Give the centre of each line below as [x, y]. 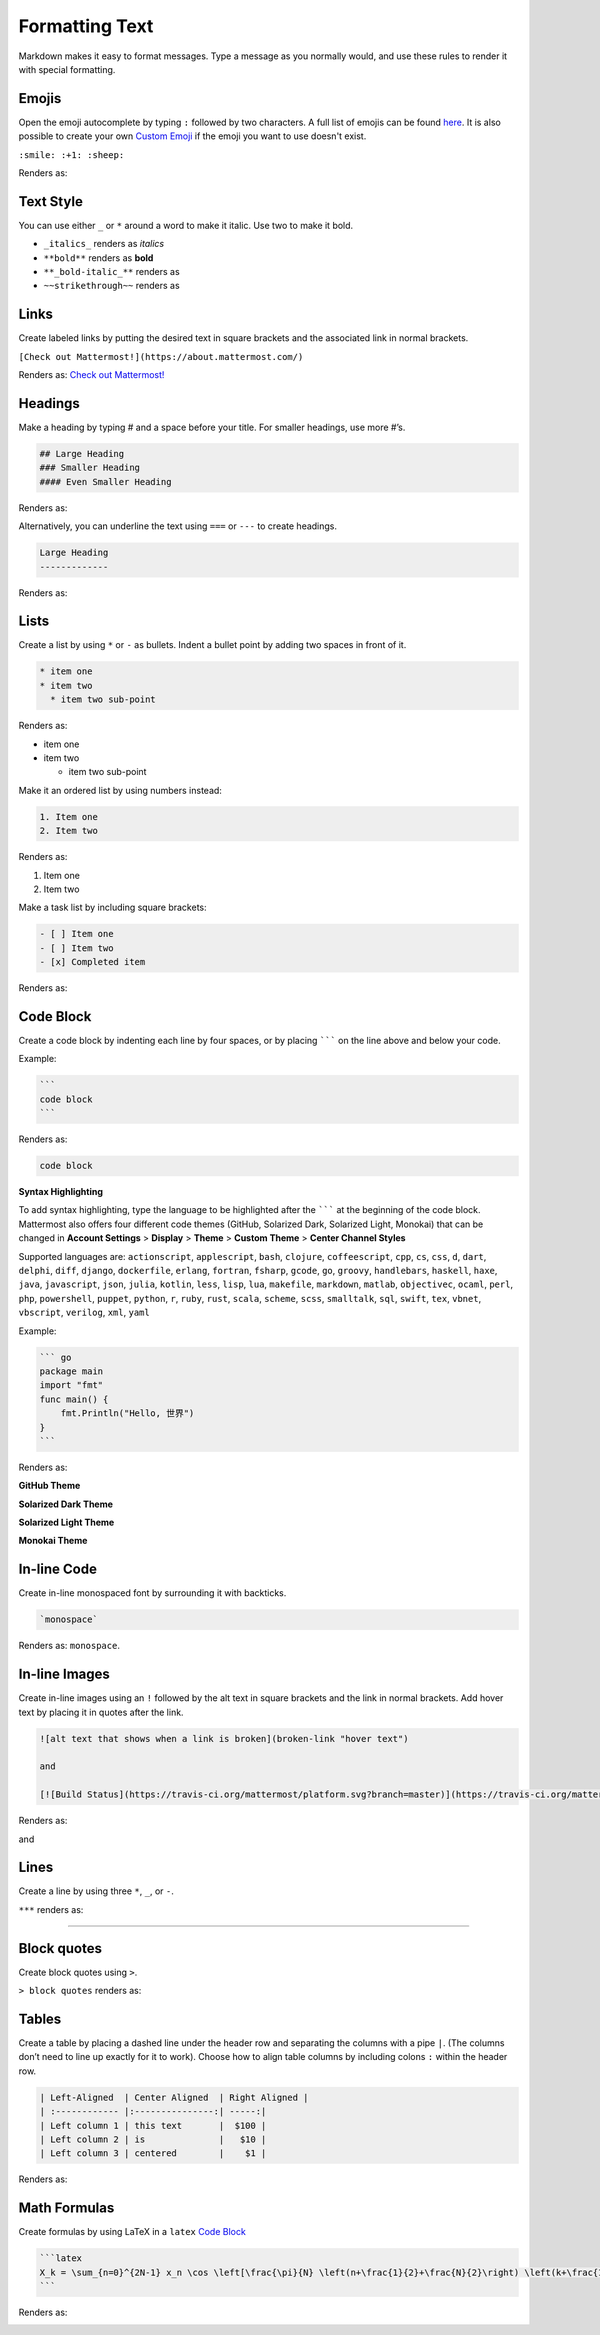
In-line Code [57, 1569]
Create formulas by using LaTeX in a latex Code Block [132, 2232]
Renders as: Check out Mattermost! [91, 375]
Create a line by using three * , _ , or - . [96, 1891]
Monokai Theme [53, 1541]
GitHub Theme [49, 1486]
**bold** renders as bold [98, 257]
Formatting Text [86, 26]
